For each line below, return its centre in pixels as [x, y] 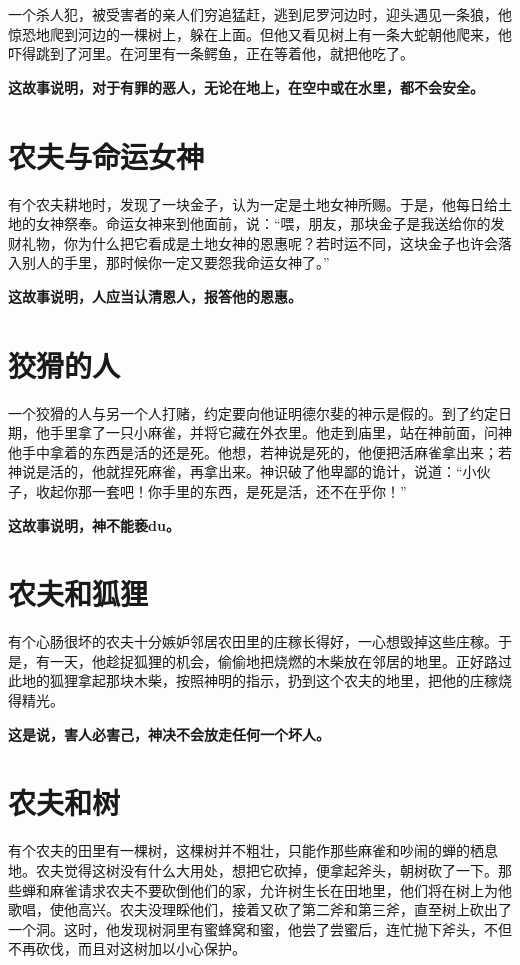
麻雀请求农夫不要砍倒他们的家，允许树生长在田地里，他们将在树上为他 [280, 889]
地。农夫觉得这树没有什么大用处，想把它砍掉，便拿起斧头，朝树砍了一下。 [253, 869]
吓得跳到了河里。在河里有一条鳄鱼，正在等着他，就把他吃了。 [211, 53]
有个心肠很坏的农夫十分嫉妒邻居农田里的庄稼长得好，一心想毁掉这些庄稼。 [253, 641]
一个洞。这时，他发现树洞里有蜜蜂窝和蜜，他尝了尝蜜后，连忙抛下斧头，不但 [260, 928]
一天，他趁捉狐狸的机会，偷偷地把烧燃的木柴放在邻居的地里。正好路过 [280, 660]
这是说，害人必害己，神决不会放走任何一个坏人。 [169, 733]
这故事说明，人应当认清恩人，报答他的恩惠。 [155, 295]
